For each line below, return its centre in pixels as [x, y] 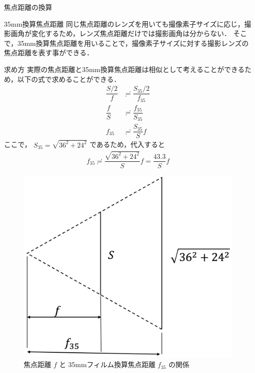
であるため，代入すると [127, 144]
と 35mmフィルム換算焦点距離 [107, 364]
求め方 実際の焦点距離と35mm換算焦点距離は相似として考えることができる [124, 69]
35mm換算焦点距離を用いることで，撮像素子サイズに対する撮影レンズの [133, 43]
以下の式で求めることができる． [69, 79]
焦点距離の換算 [28, 7]
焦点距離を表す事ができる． [49, 53]
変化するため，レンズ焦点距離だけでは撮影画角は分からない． [131, 33]
